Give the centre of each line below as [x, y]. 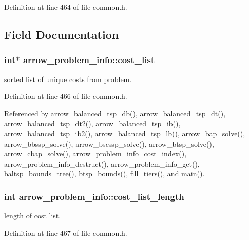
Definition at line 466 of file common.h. [66, 96]
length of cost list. [33, 216]
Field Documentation [62, 34]
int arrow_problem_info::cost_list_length [94, 196]
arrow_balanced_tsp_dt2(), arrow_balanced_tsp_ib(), [92, 123]
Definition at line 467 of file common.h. [66, 233]
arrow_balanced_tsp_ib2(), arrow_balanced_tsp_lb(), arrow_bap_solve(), [125, 133]
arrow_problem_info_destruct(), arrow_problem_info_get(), [102, 163]
